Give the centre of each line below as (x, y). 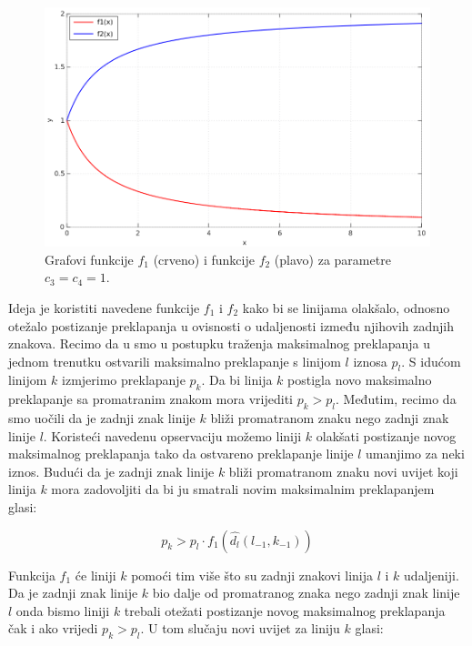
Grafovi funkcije (89, 259)
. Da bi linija (237, 380)
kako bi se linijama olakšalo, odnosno (346, 307)
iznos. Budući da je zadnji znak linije (111, 471)
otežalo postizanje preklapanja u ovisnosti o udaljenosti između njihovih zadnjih (231, 325)
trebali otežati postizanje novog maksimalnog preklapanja (285, 610)
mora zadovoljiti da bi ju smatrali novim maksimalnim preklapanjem (243, 489)
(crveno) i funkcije (204, 259)
